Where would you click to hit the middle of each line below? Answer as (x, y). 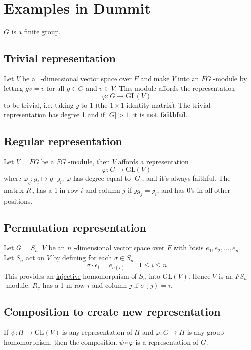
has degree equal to (102, 178)
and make (155, 78)
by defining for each (82, 257)
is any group (205, 332)
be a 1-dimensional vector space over (77, 78)
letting (14, 88)
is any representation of (97, 332)
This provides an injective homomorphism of (70, 275)
